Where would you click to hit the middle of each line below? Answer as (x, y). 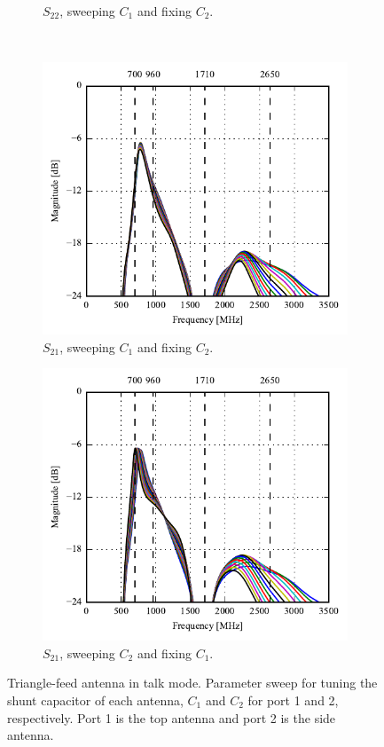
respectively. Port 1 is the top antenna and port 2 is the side (172, 717)
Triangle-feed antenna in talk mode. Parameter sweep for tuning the (192, 683)
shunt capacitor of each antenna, (95, 700)
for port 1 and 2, (293, 700)
